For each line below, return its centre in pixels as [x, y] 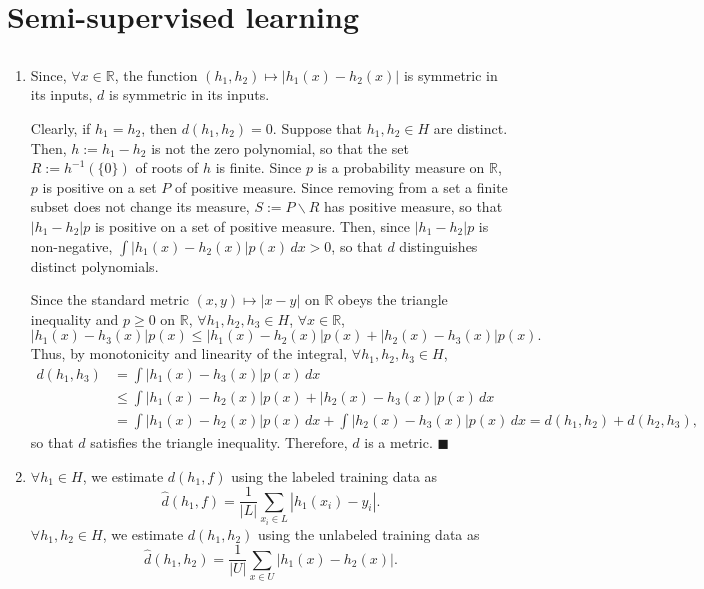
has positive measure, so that [413, 206]
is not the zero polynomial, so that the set [280, 147]
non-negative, [71, 245]
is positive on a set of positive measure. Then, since [252, 225]
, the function [156, 74]
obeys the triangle [393, 299]
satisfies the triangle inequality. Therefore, [219, 441]
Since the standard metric [109, 299]
